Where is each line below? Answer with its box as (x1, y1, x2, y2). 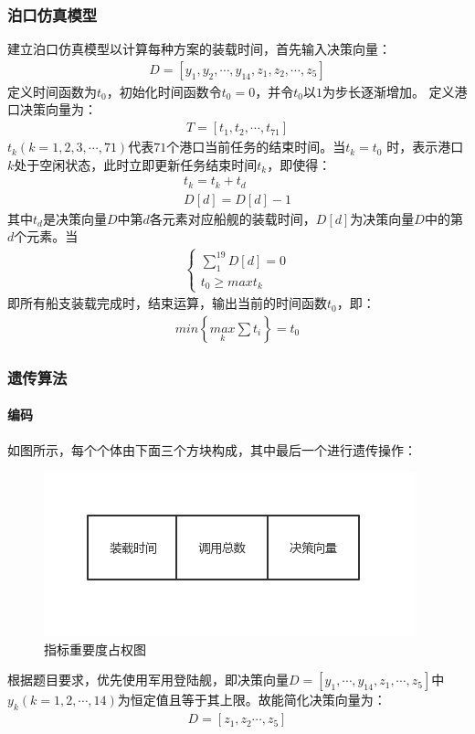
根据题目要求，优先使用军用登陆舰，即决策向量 (7, 670, 289, 689)
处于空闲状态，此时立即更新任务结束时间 (14, 154, 258, 174)
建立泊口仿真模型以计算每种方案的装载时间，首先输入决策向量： (7, 39, 391, 59)
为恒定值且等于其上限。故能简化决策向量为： (117, 690, 386, 709)
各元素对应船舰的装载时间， (149, 208, 316, 228)
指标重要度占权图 (44, 639, 146, 658)
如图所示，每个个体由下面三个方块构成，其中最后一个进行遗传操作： (7, 440, 417, 459)
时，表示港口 (386, 137, 464, 156)
